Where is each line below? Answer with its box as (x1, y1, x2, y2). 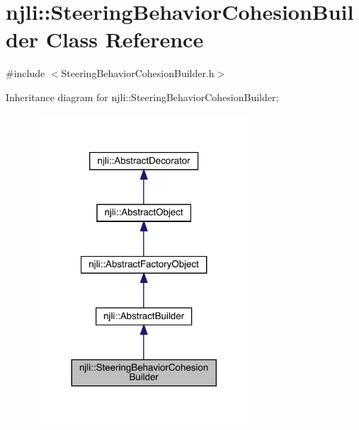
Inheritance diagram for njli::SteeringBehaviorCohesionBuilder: (6, 89, 279, 104)
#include (6, 66, 45, 81)
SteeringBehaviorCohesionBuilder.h (61, 66, 215, 81)
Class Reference (45, 25, 204, 54)
